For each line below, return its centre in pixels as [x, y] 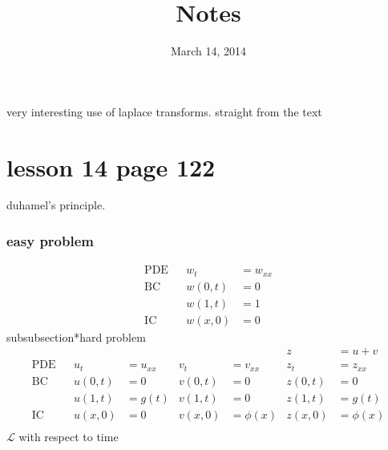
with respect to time [69, 437]
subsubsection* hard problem [76, 336]
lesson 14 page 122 [111, 166]
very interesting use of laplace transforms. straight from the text [164, 111]
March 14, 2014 [208, 51]
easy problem [50, 240]
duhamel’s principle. [56, 205]
